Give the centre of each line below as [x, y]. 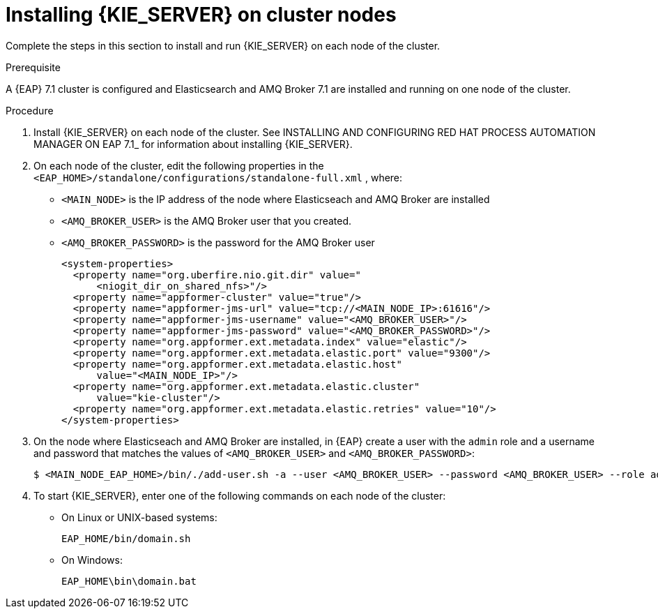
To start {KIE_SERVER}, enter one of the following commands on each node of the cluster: [240, 495]
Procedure [30, 110]
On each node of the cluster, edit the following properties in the [179, 165]
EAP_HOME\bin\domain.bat [129, 581]
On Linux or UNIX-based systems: [139, 517]
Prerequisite [33, 67]
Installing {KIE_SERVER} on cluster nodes [201, 15]
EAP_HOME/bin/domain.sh [126, 538]
